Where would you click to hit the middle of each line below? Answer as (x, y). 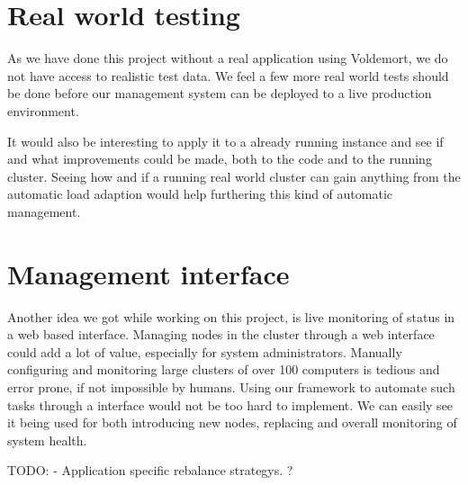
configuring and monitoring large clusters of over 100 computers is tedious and (224, 369)
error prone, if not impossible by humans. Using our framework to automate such (231, 386)
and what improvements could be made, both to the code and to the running (220, 159)
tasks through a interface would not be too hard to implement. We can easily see (230, 404)
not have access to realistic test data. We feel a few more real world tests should (228, 75)
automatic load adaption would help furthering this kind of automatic (200, 194)
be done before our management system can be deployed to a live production (220, 93)
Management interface (148, 273)
